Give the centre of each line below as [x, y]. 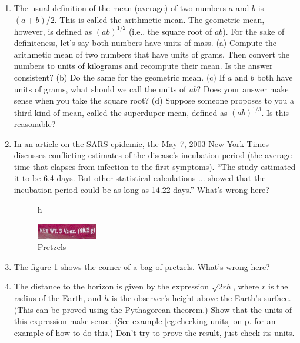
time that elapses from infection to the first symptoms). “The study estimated [155, 166]
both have [275, 77]
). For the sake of [254, 31]
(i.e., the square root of [170, 31]
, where [246, 286]
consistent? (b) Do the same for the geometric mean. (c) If [119, 77]
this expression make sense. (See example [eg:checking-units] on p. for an [145, 321]
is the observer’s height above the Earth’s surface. [201, 298]
